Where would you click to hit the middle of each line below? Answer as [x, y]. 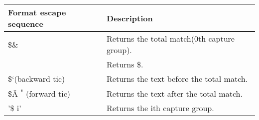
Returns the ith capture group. [160, 108]
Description [130, 18]
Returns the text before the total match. [177, 79]
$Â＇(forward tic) [39, 93]
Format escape [37, 12]
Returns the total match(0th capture [171, 38]
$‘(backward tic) [37, 79]
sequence [26, 24]
